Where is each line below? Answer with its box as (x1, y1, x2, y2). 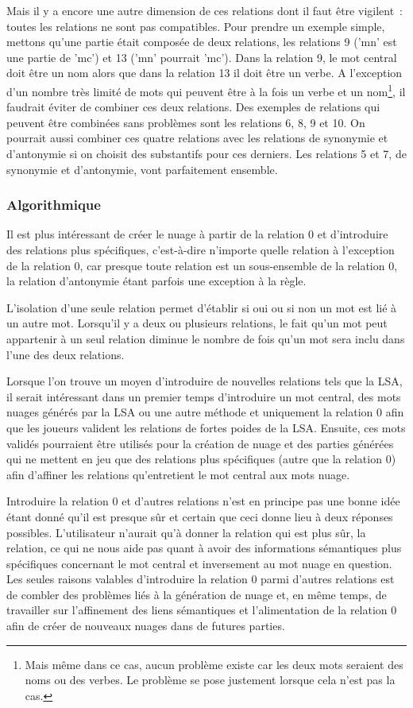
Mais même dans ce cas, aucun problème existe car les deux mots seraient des (25, 656, 403, 672)
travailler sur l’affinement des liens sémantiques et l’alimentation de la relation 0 (6, 602, 397, 618)
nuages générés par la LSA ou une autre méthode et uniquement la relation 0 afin (6, 404, 404, 420)
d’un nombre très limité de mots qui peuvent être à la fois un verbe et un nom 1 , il (6, 80, 406, 99)
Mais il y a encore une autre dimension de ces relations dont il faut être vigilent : (6, 2, 403, 18)
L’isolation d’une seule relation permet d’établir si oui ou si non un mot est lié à (6, 299, 397, 315)
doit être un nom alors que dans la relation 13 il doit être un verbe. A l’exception (6, 64, 403, 81)
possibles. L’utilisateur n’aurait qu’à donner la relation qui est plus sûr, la (6, 524, 366, 540)
